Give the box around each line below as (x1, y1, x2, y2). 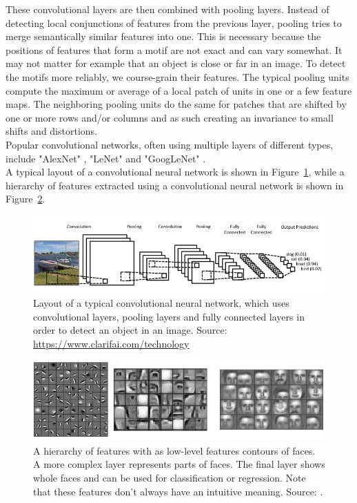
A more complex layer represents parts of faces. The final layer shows (33, 457, 325, 471)
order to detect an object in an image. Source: (33, 323, 227, 337)
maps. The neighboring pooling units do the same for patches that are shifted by (6, 97, 347, 111)
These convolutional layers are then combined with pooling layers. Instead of (6, 2, 329, 16)
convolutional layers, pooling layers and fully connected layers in (33, 309, 305, 323)
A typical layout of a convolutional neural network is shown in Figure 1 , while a (6, 164, 345, 179)
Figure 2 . (6, 191, 45, 206)
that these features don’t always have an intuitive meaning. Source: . (33, 484, 323, 498)
